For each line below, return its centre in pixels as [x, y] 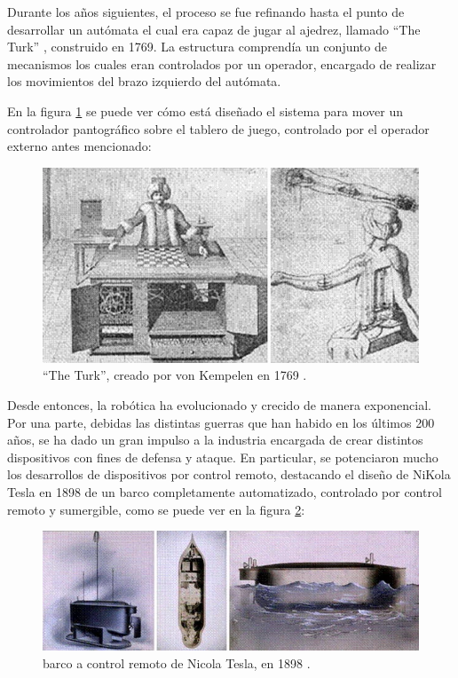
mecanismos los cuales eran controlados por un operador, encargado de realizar [222, 63]
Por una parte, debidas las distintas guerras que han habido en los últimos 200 [221, 422]
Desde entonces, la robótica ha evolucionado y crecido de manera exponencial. [219, 405]
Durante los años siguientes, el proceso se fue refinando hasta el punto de [206, 12]
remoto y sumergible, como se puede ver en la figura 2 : [156, 509]
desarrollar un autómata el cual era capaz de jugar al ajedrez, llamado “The [214, 29]
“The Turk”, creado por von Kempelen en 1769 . [175, 375]
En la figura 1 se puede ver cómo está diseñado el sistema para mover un [205, 110]
